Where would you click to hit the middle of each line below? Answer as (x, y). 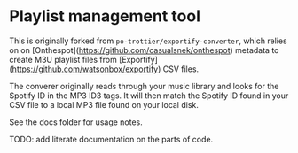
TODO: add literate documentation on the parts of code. (111, 139)
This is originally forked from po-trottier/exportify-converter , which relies (148, 41)
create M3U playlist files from (63, 59)
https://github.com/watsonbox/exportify (85, 69)
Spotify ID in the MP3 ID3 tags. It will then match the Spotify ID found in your (149, 96)
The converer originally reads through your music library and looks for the (144, 86)
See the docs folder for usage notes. (76, 122)
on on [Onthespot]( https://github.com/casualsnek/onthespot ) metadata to (144, 50)
